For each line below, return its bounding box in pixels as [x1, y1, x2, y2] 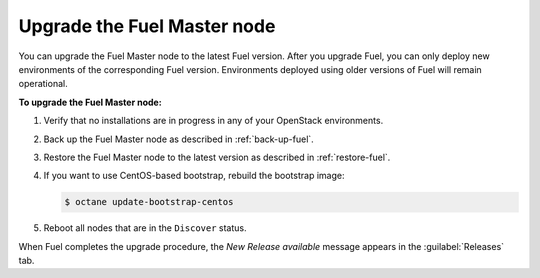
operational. [18, 78, 69, 90]
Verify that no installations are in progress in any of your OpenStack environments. [43, 115, 384, 127]
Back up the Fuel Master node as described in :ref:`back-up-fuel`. [43, 133, 314, 145]
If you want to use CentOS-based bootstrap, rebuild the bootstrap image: [43, 170, 345, 182]
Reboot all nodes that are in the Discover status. [43, 222, 247, 234]
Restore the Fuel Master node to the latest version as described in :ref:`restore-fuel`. [43, 151, 391, 163]
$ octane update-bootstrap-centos [64, 196, 234, 208]
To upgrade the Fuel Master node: [18, 96, 162, 108]
